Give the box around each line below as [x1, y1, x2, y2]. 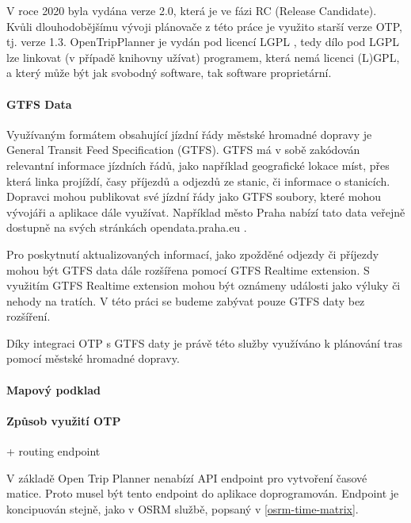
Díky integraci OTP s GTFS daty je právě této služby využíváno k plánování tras [6, 334, 402, 351]
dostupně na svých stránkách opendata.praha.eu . [6, 219, 247, 236]
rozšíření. [6, 308, 51, 325]
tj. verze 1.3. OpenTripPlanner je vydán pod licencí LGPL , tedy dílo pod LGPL [6, 33, 400, 50]
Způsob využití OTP [6, 412, 121, 429]
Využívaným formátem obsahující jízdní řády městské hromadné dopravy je [6, 125, 372, 142]
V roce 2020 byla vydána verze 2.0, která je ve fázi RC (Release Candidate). [6, 2, 377, 18]
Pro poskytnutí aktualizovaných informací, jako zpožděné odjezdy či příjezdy [6, 245, 379, 262]
